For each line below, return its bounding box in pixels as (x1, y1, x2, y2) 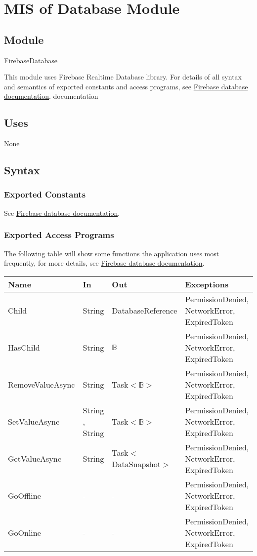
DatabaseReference (112, 304, 177, 316)
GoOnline (8, 526, 41, 538)
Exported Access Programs (4, 229, 114, 241)
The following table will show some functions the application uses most (4, 248, 219, 258)
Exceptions (185, 278, 229, 290)
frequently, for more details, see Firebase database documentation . (4, 258, 205, 268)
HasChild (8, 341, 40, 353)
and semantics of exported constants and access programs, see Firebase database (4, 81, 248, 91)
